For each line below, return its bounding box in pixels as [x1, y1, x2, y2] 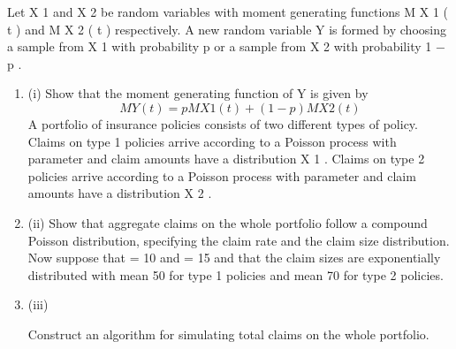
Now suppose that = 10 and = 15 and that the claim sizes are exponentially [27, 248, 441, 267]
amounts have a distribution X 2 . [27, 184, 212, 202]
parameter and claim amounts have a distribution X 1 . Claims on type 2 [27, 149, 425, 168]
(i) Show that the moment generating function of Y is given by [27, 84, 369, 102]
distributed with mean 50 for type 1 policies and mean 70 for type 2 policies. [27, 265, 444, 284]
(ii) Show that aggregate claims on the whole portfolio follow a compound [27, 213, 428, 231]
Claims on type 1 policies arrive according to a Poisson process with [27, 132, 397, 150]
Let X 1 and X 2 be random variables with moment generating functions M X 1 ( [7, 3, 449, 20]
